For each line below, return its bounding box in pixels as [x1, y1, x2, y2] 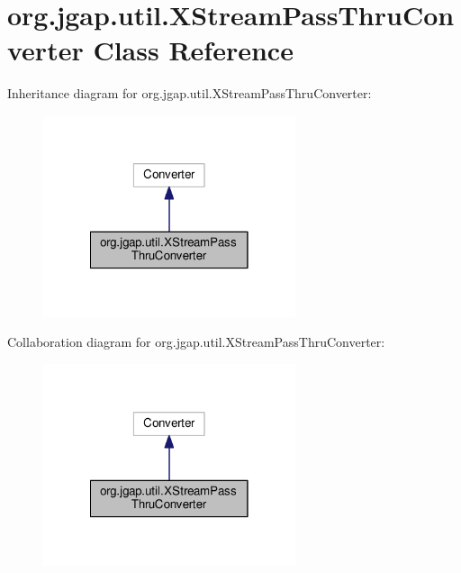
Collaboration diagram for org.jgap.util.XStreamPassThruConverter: [7, 332, 385, 351]
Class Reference [93, 32, 294, 68]
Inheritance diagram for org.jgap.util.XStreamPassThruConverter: [7, 84, 372, 103]
